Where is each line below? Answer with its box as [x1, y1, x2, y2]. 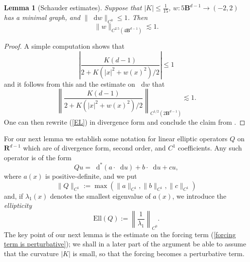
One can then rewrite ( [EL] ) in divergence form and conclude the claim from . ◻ [4, 117, 245, 127]
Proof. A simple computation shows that [4, 40, 125, 51]
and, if [4, 190, 23, 201]
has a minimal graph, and [4, 12, 80, 22]
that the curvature [4, 248, 59, 258]
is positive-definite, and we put [45, 170, 137, 181]
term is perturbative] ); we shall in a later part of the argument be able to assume [4, 239, 246, 249]
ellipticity [4, 200, 32, 210]
